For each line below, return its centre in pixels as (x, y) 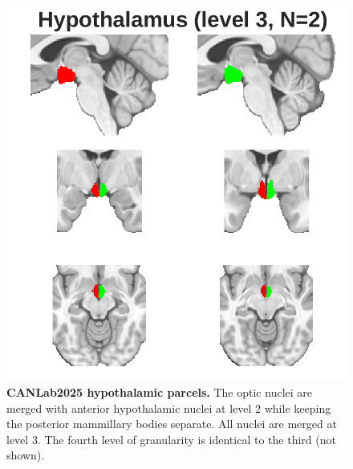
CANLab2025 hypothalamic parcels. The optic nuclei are (160, 392)
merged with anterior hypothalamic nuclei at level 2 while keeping (169, 408)
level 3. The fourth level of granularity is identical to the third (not (171, 439)
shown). (26, 455)
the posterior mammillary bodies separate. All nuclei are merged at (172, 424)
